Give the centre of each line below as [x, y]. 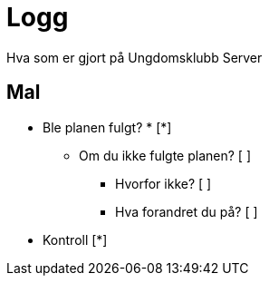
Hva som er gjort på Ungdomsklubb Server [134, 57]
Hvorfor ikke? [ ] [163, 183]
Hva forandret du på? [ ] [187, 211]
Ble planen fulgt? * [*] [107, 127]
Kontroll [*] [75, 239]
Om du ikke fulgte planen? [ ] [165, 155]
